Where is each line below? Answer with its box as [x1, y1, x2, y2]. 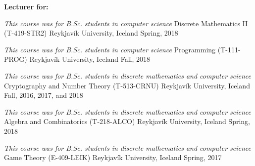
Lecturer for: [4, 1, 49, 11]
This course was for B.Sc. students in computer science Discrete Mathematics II [4, 18, 248, 28]
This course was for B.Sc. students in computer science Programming [4, 44, 216, 54]
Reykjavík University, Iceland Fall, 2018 [29, 54, 151, 64]
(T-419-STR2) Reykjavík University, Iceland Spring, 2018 [4, 28, 178, 38]
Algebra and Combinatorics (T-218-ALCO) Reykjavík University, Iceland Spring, [4, 116, 250, 126]
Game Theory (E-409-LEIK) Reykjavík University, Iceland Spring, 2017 [4, 152, 222, 163]
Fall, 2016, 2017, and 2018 [4, 90, 83, 100]
